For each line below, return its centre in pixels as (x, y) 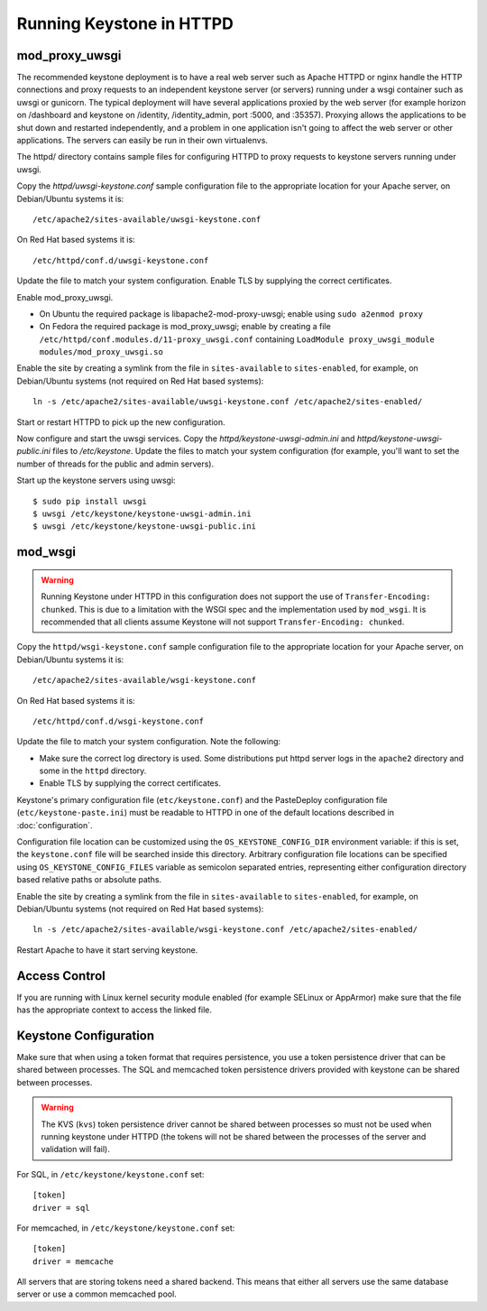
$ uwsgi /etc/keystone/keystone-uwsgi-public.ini (145, 526)
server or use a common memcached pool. (97, 1294)
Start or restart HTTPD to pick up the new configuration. (121, 422)
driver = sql (61, 1208)
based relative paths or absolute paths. (89, 880)
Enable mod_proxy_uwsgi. (65, 297)
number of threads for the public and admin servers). (115, 464)
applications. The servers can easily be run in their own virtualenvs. (142, 141)
